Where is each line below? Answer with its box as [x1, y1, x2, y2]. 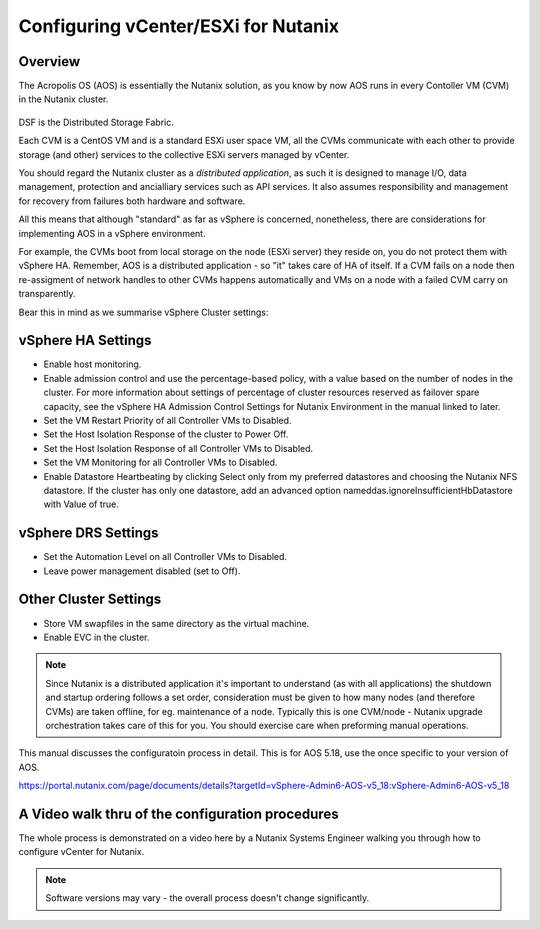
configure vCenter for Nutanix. [18, 846, 145, 858]
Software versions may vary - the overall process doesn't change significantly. [45, 892, 370, 904]
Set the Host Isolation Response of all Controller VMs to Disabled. [43, 442, 314, 454]
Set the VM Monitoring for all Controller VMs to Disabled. [43, 456, 278, 469]
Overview [18, 53, 81, 70]
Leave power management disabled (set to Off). [43, 565, 241, 577]
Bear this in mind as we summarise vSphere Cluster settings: [18, 306, 269, 318]
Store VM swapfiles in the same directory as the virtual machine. [43, 617, 310, 629]
